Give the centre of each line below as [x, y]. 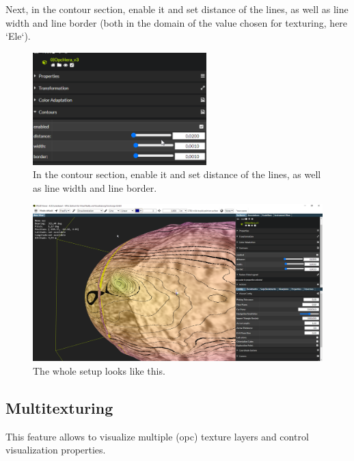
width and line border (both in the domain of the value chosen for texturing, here [177, 22]
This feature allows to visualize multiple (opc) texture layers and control [157, 436]
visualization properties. [56, 450]
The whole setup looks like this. [99, 370]
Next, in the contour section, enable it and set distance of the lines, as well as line [177, 9]
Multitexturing [59, 407]
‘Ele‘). [18, 36]
